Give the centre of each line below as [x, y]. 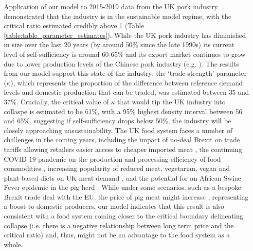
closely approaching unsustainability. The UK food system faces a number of [118, 130]
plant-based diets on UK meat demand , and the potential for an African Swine [123, 177]
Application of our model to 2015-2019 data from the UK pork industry [111, 6]
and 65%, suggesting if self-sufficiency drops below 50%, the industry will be [117, 121]
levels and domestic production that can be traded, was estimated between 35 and [126, 92]
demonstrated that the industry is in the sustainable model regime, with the [118, 16]
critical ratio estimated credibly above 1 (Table [74, 25]
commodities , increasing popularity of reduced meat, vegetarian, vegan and [117, 168]
